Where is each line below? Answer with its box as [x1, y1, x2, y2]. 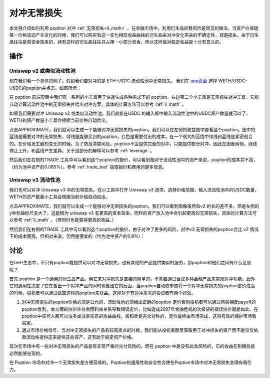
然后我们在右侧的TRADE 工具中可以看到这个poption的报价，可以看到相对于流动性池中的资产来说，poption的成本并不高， [9, 157, 258, 163]
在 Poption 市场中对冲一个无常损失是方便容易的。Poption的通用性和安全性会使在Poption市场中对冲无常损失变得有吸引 [9, 359, 252, 365]
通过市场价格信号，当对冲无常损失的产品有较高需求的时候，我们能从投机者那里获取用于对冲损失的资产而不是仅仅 [21, 327, 254, 333]
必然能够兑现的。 [9, 350, 44, 356]
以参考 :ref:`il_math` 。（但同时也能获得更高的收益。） [9, 217, 116, 223]
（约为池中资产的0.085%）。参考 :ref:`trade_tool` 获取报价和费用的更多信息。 [9, 163, 167, 170]
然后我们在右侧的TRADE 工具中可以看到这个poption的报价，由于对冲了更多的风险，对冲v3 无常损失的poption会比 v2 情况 [9, 226, 259, 232]
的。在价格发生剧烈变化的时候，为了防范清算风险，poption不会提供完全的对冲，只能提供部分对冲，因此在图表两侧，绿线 [9, 140, 257, 146]
